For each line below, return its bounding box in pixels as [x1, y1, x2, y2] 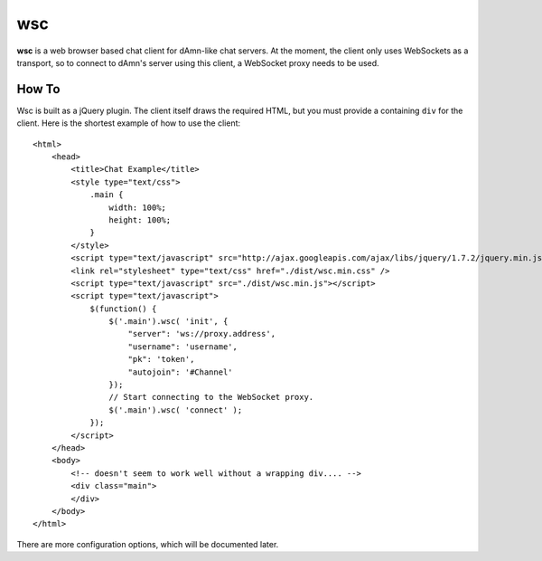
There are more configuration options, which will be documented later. [16, 538, 279, 549]
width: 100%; [108, 202, 167, 213]
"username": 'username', [127, 341, 238, 352]
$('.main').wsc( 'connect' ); [108, 404, 243, 415]
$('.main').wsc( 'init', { [108, 317, 229, 327]
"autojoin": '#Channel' [127, 366, 234, 377]
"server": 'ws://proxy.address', [127, 328, 276, 339]
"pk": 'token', [127, 354, 195, 365]
